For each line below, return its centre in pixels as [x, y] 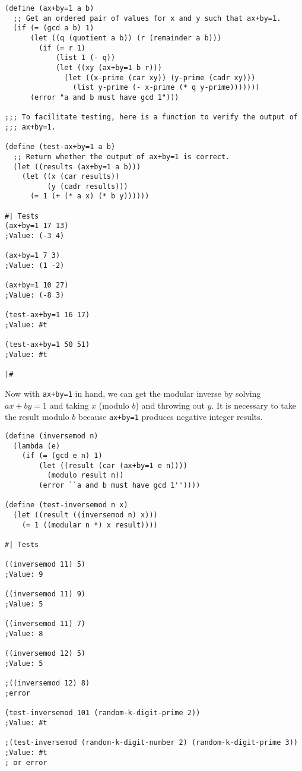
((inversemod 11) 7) [45, 624]
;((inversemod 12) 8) [47, 683]
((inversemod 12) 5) [45, 654]
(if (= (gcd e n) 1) [62, 456]
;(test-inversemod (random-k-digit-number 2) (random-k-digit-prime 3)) [151, 743]
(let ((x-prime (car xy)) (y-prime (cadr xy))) [160, 78]
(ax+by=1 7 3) [33, 256]
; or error [26, 762]
